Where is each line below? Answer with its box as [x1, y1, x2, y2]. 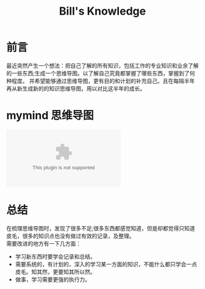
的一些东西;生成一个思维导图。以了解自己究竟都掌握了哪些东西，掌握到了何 [6, 69, 195, 77]
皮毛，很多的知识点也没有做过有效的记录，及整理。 [6, 232, 135, 240]
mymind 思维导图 [6, 109, 94, 123]
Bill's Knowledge [59, 4, 146, 18]
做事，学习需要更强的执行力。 [15, 276, 90, 283]
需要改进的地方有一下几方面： [6, 240, 81, 247]
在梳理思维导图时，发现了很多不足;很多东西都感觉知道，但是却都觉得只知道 [6, 224, 195, 232]
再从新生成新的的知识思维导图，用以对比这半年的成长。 [6, 84, 145, 92]
